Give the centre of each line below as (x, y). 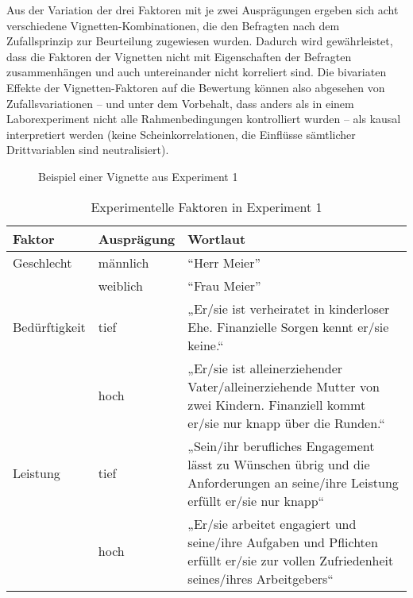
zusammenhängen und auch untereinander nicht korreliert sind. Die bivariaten (197, 72)
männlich (124, 262)
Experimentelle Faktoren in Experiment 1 (206, 206)
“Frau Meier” (224, 285)
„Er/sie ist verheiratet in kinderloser (289, 308)
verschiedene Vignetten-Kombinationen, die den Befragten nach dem (173, 25)
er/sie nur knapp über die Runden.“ (286, 422)
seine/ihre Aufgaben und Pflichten (283, 542)
